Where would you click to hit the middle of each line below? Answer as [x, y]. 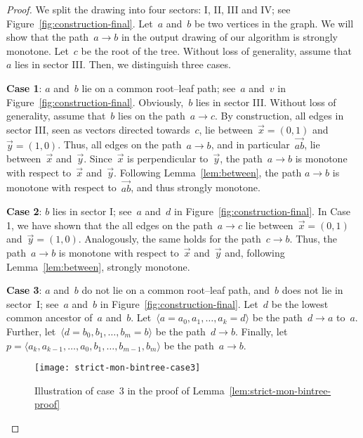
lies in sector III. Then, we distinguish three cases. [123, 64]
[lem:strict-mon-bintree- [280, 390]
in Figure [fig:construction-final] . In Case [262, 211]
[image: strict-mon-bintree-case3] [118, 368]
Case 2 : [24, 211]
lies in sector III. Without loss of [266, 102]
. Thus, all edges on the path [120, 144]
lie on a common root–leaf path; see [159, 88]
